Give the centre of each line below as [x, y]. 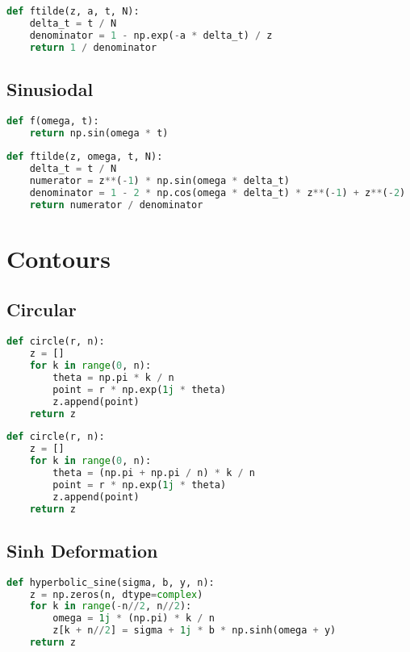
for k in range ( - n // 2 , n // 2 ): [111, 606]
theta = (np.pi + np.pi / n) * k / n [154, 473]
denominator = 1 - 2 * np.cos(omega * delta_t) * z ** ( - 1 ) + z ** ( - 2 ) [218, 192]
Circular [42, 309]
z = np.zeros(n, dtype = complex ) [116, 594]
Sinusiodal [50, 88]
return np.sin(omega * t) [99, 133]
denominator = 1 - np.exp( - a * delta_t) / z [151, 35]
